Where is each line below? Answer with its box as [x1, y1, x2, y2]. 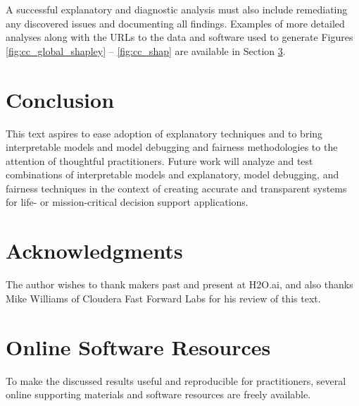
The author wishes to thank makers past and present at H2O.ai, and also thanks [6, 277, 353, 292]
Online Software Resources [6, 332, 271, 361]
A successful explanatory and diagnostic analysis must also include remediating [6, 2, 348, 16]
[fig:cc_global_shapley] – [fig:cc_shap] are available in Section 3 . [6, 43, 286, 58]
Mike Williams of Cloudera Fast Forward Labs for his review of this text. [6, 290, 321, 305]
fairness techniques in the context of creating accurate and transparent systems [6, 180, 347, 195]
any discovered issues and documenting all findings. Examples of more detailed [6, 16, 345, 30]
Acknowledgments [6, 236, 183, 265]
